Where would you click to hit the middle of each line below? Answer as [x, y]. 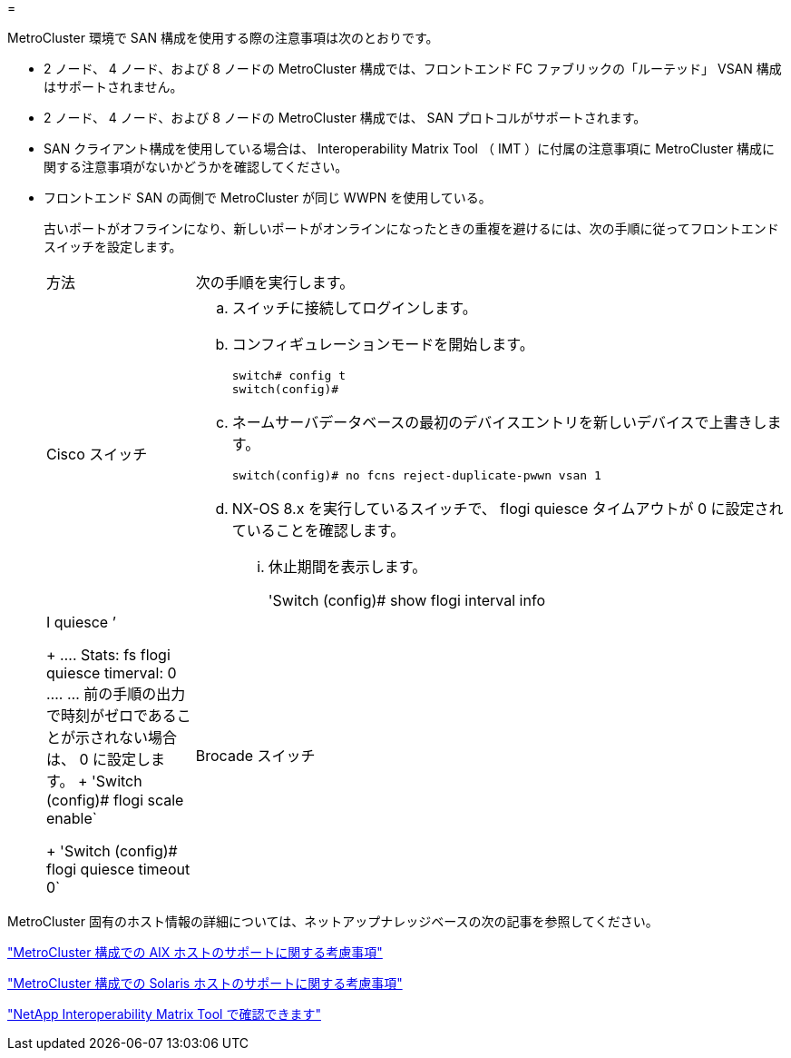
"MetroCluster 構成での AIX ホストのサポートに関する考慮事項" [195, 952]
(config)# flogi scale [115, 800]
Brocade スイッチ [255, 756]
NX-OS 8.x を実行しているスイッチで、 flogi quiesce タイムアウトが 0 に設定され [508, 509]
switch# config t [289, 376]
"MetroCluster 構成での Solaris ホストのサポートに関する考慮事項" [205, 983]
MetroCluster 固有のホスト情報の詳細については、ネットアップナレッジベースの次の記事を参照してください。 [333, 921]
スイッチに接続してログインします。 [354, 308]
